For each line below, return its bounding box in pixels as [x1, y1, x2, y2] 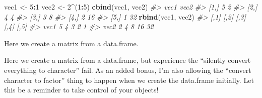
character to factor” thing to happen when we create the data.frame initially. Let [4, 74, 254, 85]
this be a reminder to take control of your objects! [4, 84, 159, 95]
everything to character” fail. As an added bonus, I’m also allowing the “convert [4, 64, 251, 75]
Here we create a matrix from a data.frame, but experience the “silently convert [4, 55, 251, 65]
